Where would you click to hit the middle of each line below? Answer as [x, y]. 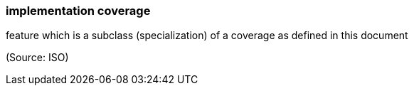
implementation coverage [78, 11]
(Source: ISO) [37, 58]
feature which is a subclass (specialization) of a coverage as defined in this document [207, 36]
